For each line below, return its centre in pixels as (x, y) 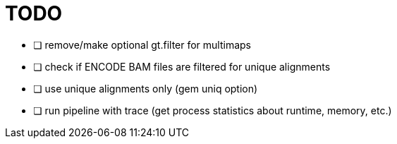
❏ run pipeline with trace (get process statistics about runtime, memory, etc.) (213, 110)
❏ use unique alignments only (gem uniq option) (146, 88)
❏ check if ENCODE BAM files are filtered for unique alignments (182, 66)
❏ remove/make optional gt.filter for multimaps (142, 44)
